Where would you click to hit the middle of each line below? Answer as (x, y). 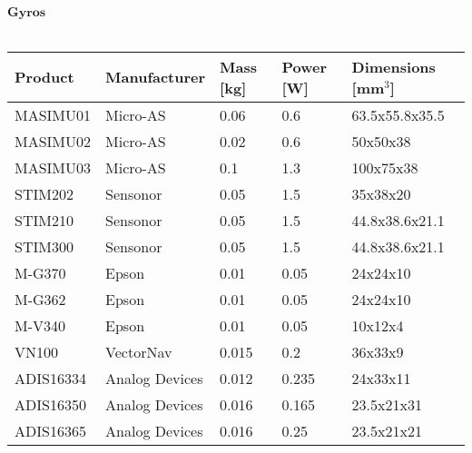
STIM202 (44, 193)
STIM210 (44, 220)
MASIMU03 (53, 167)
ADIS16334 (50, 378)
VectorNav (139, 351)
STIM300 (44, 246)
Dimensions (393, 66)
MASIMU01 (53, 114)
